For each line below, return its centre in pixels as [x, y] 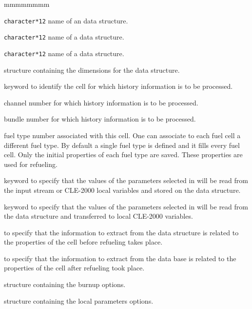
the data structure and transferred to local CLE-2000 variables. [98, 216]
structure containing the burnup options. [65, 284]
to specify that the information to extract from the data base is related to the [120, 258]
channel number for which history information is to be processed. [101, 102]
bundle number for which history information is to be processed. [100, 119]
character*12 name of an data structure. [66, 20]
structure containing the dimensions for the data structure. [92, 70]
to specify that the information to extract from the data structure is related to [121, 232]
